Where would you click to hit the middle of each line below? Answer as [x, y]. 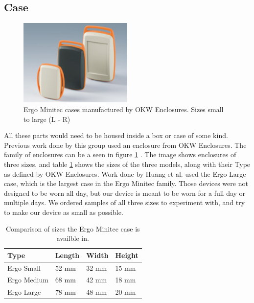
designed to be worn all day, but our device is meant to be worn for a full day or [125, 193]
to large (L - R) [47, 119]
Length [67, 255]
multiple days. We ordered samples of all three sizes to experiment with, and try [125, 202]
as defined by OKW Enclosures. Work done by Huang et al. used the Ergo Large [125, 174]
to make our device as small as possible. [64, 212]
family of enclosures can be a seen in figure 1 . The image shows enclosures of [120, 154]
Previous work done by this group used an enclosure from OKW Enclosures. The [125, 145]
